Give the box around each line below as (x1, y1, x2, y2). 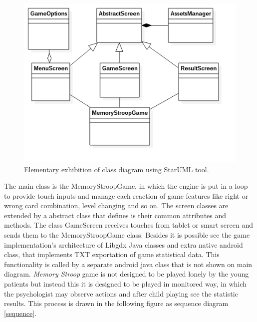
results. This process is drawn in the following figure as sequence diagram (4, 298, 229, 309)
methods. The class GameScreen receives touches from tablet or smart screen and (4, 220, 253, 230)
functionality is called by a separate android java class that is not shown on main (4, 259, 253, 269)
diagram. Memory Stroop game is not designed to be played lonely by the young (4, 269, 249, 279)
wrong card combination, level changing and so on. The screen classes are (4, 200, 229, 211)
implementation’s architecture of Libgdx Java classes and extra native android (4, 239, 243, 250)
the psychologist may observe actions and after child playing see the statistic (4, 288, 238, 299)
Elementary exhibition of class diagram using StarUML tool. (24, 164, 209, 174)
